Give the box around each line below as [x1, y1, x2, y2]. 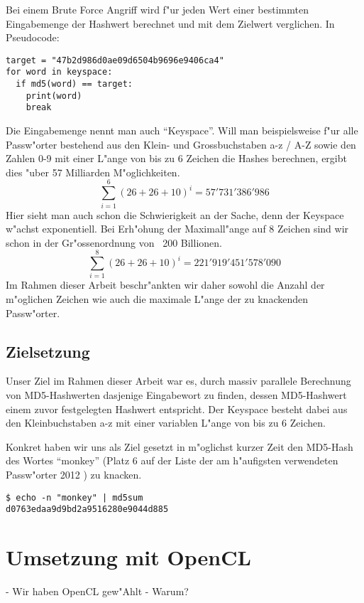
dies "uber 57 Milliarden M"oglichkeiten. [6, 164, 180, 179]
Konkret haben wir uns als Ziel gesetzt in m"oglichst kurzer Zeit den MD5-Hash [6, 439, 353, 454]
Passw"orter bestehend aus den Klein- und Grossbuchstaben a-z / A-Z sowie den [6, 137, 356, 151]
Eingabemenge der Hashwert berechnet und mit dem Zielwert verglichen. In [6, 16, 335, 31]
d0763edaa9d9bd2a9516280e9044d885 [6, 504, 169, 515]
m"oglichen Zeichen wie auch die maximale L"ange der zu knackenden [6, 292, 308, 306]
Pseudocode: [6, 30, 60, 45]
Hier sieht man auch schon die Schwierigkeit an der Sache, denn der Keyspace [6, 207, 344, 222]
